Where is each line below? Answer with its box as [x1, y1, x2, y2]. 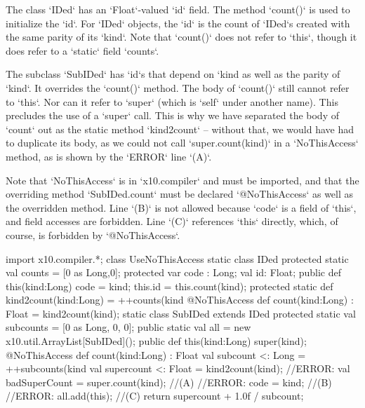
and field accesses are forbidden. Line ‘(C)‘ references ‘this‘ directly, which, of [6, 214, 338, 229]
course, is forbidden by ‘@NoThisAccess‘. [6, 227, 180, 242]
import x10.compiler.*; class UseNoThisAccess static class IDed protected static [6, 251, 349, 266]
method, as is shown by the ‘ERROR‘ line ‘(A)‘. [6, 149, 212, 163]
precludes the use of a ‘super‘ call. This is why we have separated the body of [6, 108, 339, 123]
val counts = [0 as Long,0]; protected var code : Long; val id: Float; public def [6, 265, 341, 280]
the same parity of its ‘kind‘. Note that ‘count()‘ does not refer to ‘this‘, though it [6, 29, 357, 44]
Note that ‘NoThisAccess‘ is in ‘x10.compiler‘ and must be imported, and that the [6, 172, 359, 187]
